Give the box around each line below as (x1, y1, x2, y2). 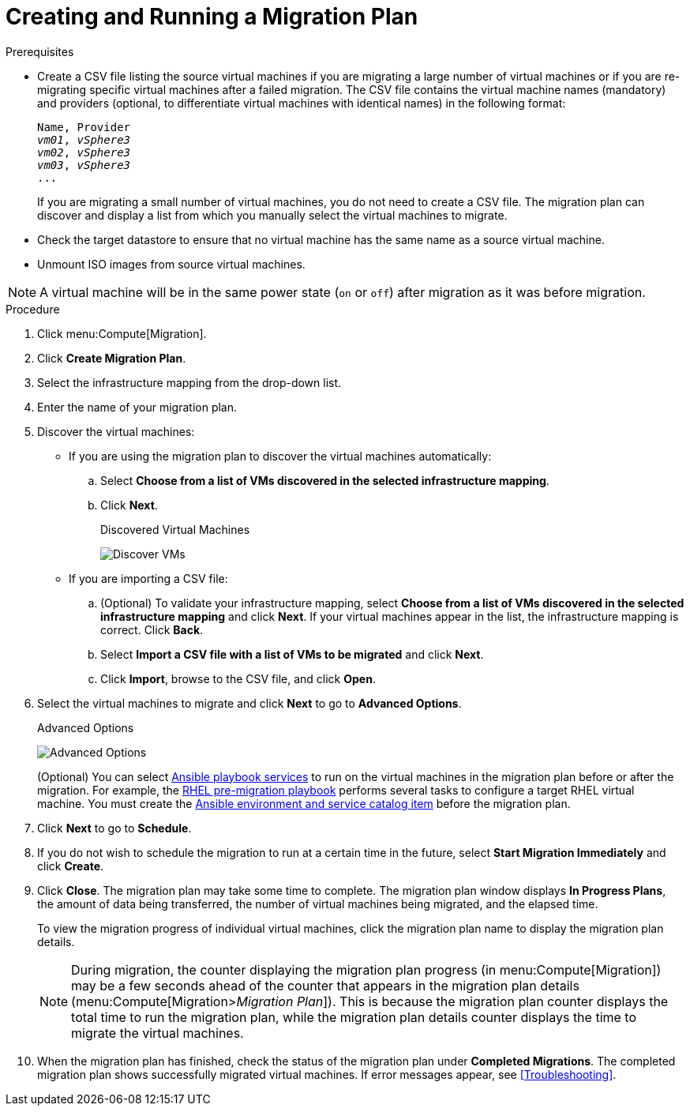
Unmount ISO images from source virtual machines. (37, 257, 306, 271)
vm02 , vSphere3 (37, 145, 131, 159)
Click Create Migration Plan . (37, 351, 186, 365)
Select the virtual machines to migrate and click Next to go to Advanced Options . (37, 696, 462, 710)
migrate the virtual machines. (71, 1024, 244, 1041)
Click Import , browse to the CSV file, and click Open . (100, 671, 376, 686)
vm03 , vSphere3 (37, 158, 131, 171)
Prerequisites (6, 44, 74, 58)
